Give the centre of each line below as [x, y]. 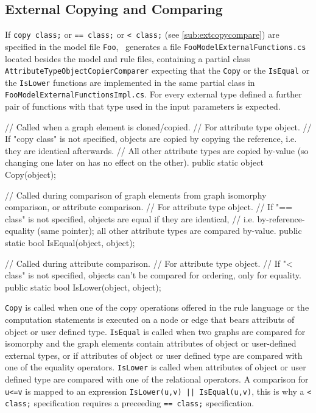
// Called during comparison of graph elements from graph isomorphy [136, 195]
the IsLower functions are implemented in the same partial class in [130, 82]
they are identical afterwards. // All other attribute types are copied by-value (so [157, 150]
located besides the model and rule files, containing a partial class [128, 58]
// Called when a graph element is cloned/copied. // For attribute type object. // [158, 126]
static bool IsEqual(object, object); [70, 243]
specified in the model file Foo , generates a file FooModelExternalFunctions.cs [156, 46]
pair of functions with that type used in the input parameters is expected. [143, 106]
